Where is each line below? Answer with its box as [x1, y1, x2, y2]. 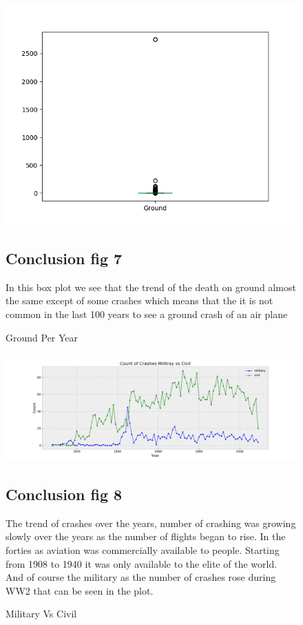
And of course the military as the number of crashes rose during [6, 570, 276, 584]
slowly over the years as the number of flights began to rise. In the [6, 529, 286, 544]
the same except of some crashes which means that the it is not [6, 293, 273, 308]
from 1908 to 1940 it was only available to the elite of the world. [6, 556, 278, 571]
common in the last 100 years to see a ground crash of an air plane [6, 306, 288, 321]
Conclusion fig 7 [6, 247, 123, 268]
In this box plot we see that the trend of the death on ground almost [6, 279, 296, 294]
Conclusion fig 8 [6, 484, 123, 505]
